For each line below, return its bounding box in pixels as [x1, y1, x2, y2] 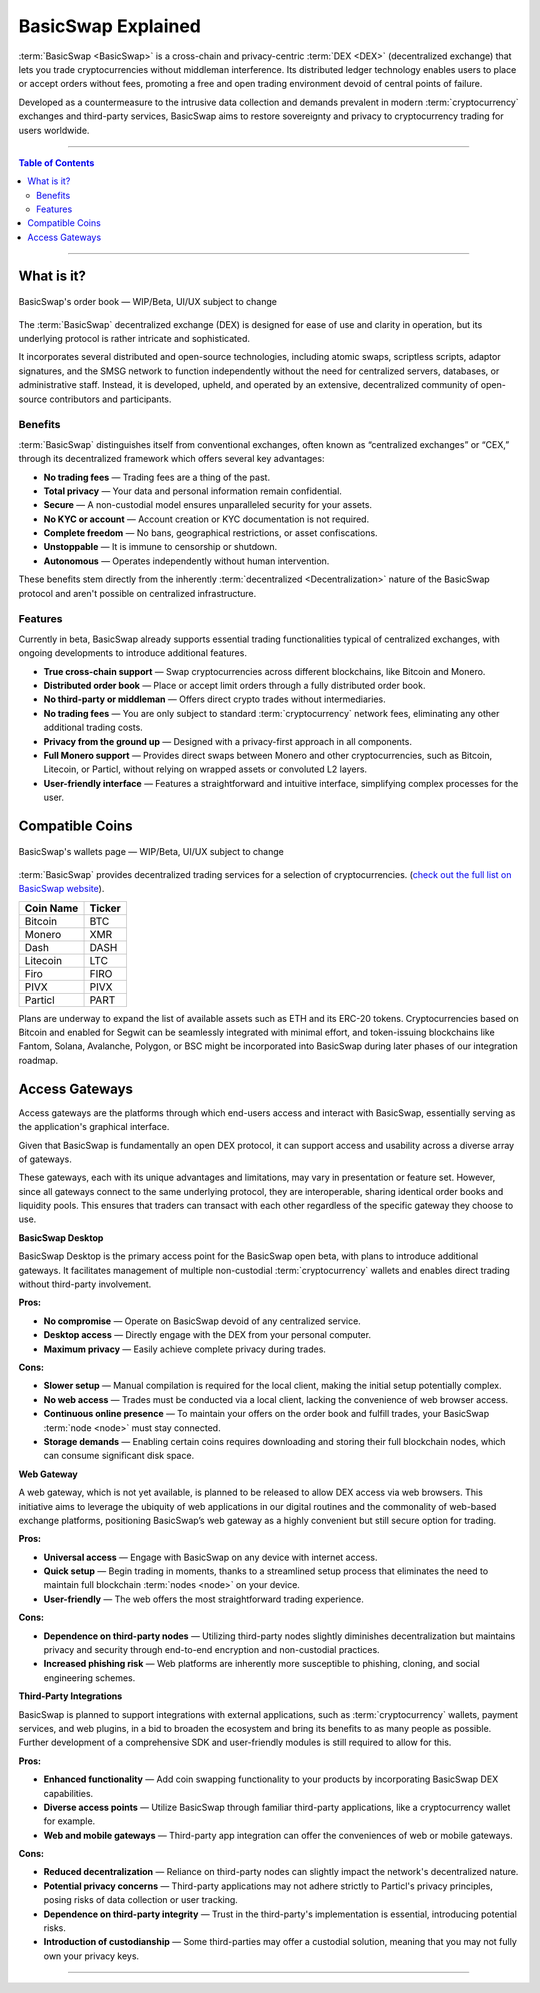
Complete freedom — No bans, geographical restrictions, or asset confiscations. [43, 527, 379, 539]
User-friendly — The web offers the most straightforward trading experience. [43, 1593, 364, 1605]
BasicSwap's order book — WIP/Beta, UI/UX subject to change [18, 296, 277, 308]
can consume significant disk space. [43, 1450, 195, 1462]
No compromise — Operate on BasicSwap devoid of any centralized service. [43, 1315, 362, 1327]
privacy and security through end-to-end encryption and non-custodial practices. [43, 1644, 380, 1656]
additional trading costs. [43, 721, 144, 734]
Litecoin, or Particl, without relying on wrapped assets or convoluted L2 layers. [43, 763, 368, 775]
